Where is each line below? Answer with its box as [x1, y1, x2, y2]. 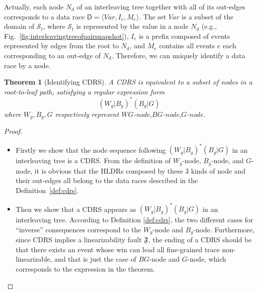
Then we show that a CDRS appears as [15, 203, 136, 214]
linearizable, [15, 254, 52, 264]
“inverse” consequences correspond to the [15, 224, 141, 234]
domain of [4, 21, 35, 31]
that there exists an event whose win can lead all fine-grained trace [15, 244, 220, 254]
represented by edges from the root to [4, 40, 119, 51]
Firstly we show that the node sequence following [15, 144, 166, 155]
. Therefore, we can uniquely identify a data [111, 50, 246, 60]
